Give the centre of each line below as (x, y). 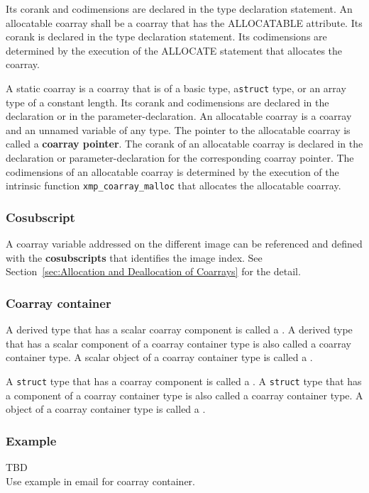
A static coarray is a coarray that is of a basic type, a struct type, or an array (176, 88)
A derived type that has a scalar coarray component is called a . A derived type (179, 329)
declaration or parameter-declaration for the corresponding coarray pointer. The (180, 157)
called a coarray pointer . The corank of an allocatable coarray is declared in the (184, 144)
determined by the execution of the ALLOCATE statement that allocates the (174, 50)
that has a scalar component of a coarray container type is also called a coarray (179, 343)
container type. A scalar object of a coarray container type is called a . (159, 357)
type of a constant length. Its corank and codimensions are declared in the (167, 102)
